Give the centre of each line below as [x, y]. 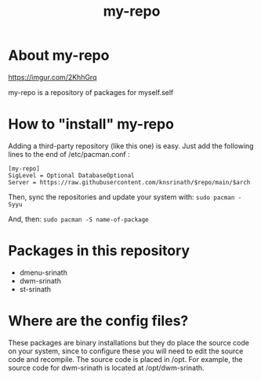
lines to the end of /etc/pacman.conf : [69, 154]
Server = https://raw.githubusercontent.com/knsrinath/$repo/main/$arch [129, 182]
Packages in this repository [99, 251]
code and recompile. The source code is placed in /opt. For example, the [125, 359]
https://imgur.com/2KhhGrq [53, 77]
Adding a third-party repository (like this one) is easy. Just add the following [131, 146]
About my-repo [59, 55]
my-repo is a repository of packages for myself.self [91, 92]
